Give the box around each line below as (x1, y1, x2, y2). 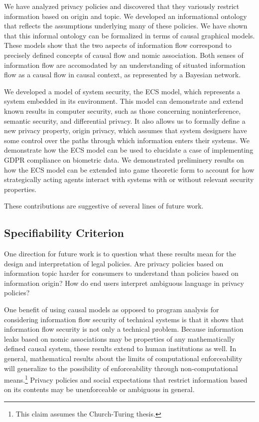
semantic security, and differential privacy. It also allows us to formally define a (4, 115, 246, 126)
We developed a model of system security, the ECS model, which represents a (4, 86, 241, 96)
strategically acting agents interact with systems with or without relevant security (4, 174, 254, 185)
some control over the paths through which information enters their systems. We (4, 135, 250, 145)
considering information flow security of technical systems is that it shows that (4, 314, 244, 324)
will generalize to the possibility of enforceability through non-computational (4, 363, 238, 373)
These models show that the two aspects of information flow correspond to (4, 40, 232, 50)
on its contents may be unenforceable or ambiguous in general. (4, 384, 195, 395)
